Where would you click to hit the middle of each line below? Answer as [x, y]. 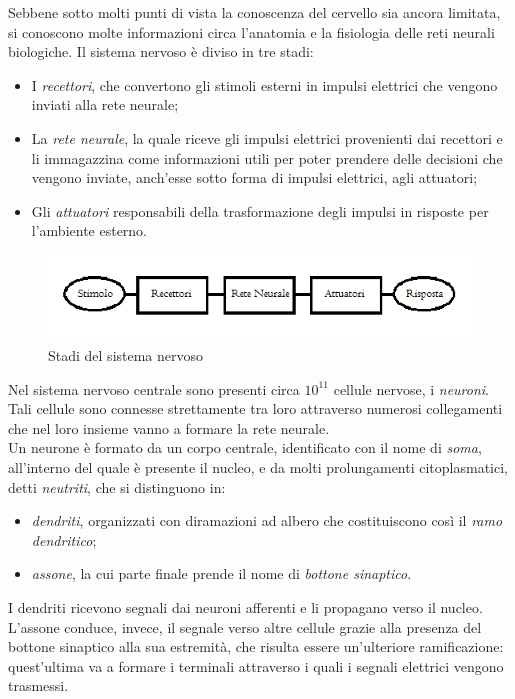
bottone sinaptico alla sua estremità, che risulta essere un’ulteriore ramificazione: [256, 646]
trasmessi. [38, 685]
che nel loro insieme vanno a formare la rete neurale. [169, 427]
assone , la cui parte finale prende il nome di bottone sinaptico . [221, 573]
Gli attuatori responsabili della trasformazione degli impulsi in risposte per [260, 210]
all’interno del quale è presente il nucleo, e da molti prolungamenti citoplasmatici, [258, 467]
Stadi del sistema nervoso [126, 355]
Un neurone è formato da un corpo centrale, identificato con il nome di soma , [245, 447]
